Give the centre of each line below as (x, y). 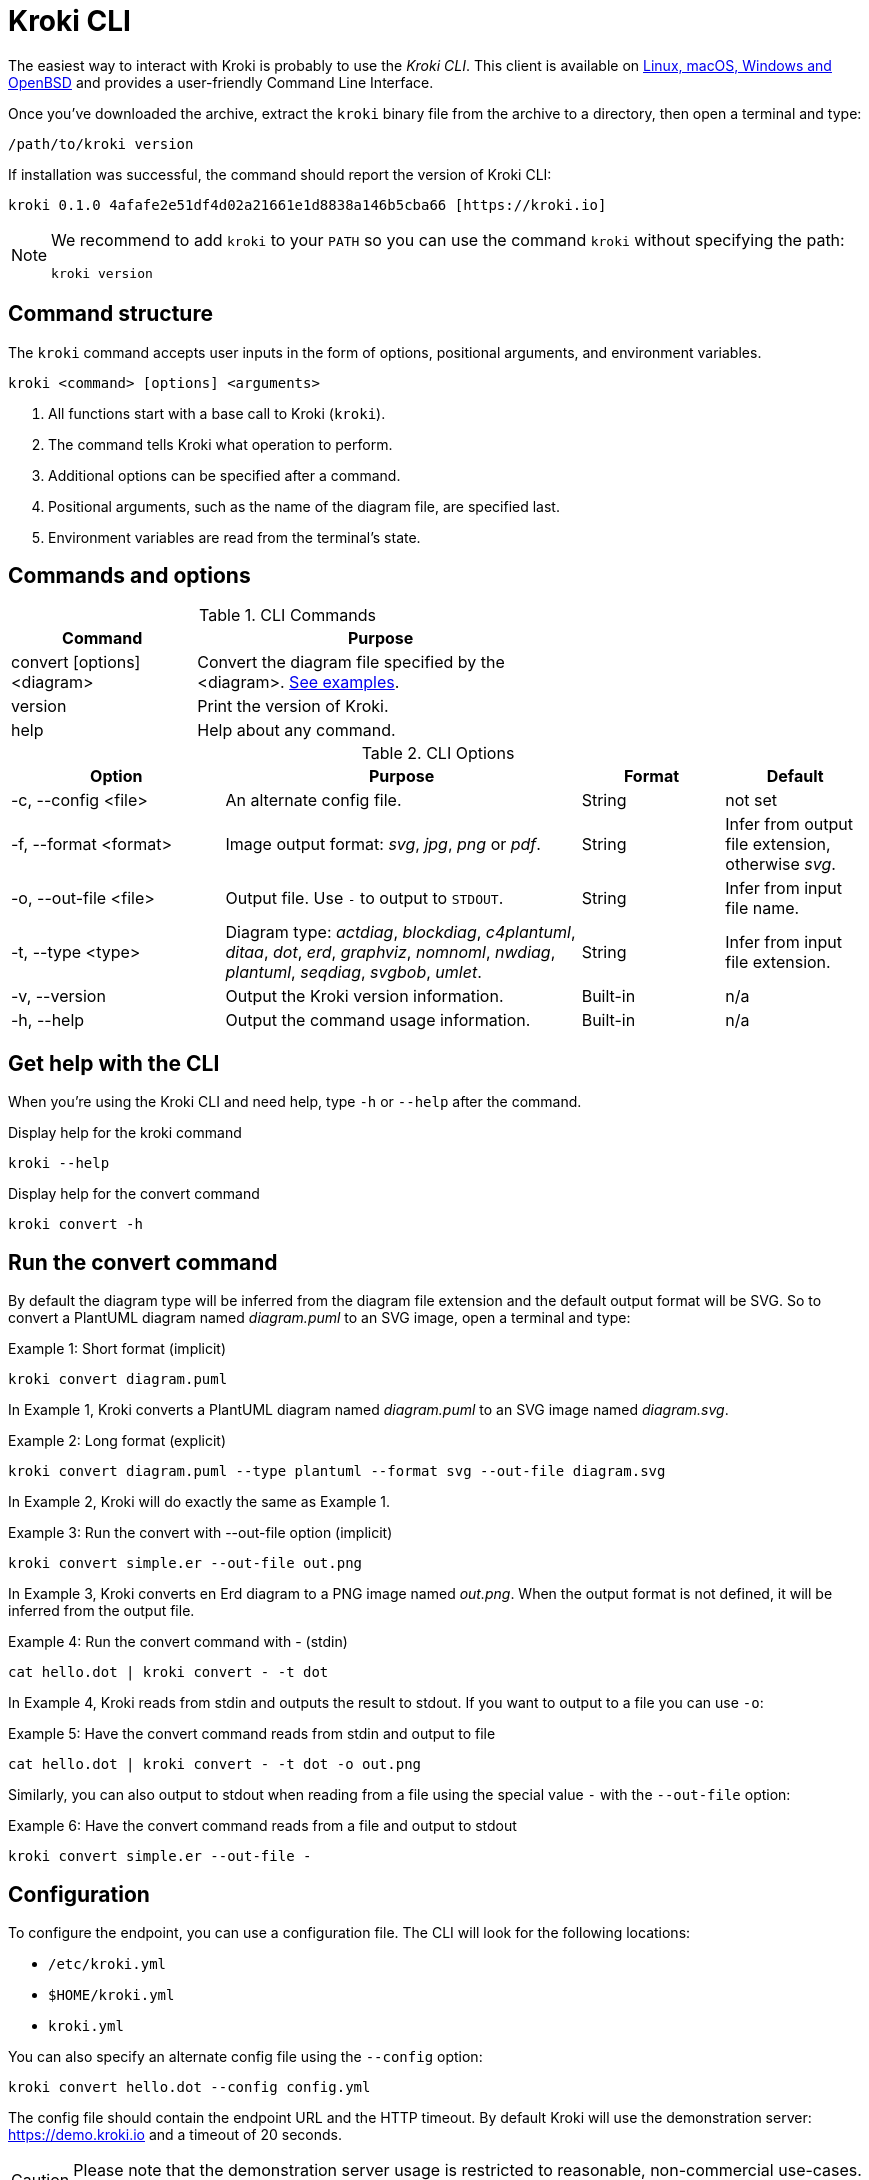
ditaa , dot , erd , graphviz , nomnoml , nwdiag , (390, 952)
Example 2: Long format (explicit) (117, 1441)
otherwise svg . (780, 864)
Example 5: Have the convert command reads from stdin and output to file (252, 1734)
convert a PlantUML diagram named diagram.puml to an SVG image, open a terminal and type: (319, 1318)
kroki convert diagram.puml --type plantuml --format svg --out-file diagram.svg (337, 1471)
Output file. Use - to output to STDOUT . (364, 898)
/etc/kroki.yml (107, 1963)
